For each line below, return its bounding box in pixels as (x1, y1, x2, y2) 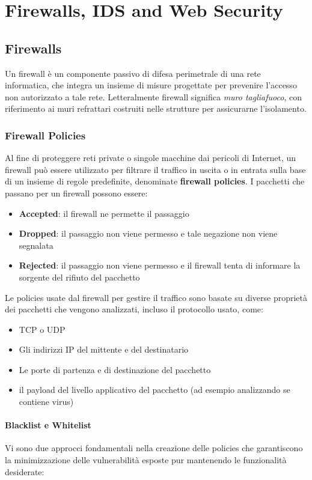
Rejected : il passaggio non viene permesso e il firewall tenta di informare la (19, 259, 301, 272)
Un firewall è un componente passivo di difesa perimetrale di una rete (5, 67, 261, 79)
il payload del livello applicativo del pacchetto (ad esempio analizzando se (19, 383, 290, 396)
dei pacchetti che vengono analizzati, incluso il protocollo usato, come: (5, 303, 263, 315)
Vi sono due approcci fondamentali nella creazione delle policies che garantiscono (5, 442, 303, 454)
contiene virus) (19, 395, 74, 408)
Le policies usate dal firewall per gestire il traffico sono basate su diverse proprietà (5, 291, 308, 303)
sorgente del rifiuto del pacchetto (19, 270, 140, 283)
